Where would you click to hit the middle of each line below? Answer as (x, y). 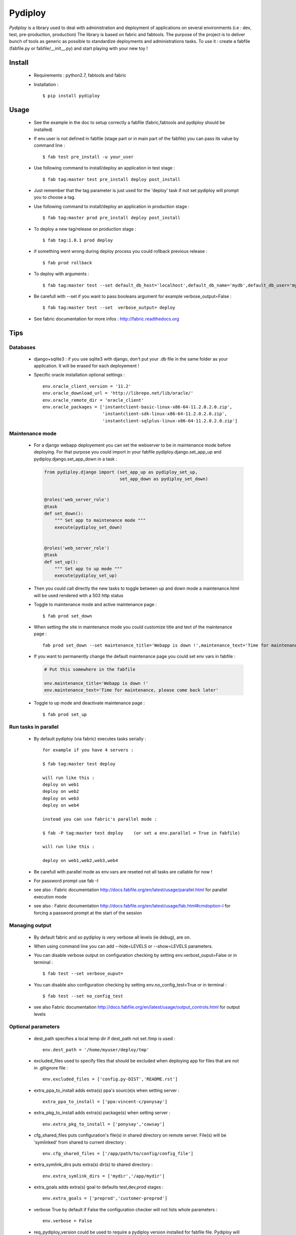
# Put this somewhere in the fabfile (90, 670)
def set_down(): (64, 513)
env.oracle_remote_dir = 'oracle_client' (93, 400)
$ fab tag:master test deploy (79, 764)
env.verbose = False (67, 1221)
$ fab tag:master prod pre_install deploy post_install (111, 218)
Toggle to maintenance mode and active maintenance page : (95, 605)
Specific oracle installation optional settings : (79, 375)
